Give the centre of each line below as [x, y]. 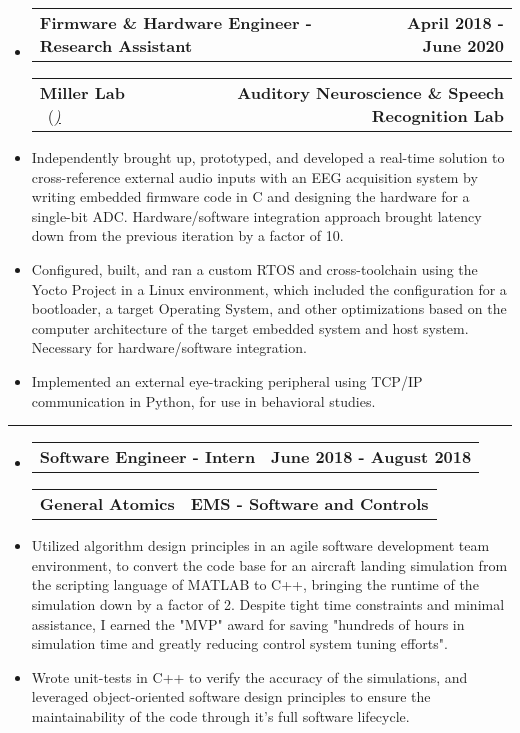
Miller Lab [82, 92]
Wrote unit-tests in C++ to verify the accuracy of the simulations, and [249, 676]
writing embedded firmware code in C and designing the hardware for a [250, 196]
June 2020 [463, 45]
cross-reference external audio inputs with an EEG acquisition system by [254, 176]
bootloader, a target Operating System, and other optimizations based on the [269, 308]
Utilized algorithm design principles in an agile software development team [260, 545]
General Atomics [107, 504]
